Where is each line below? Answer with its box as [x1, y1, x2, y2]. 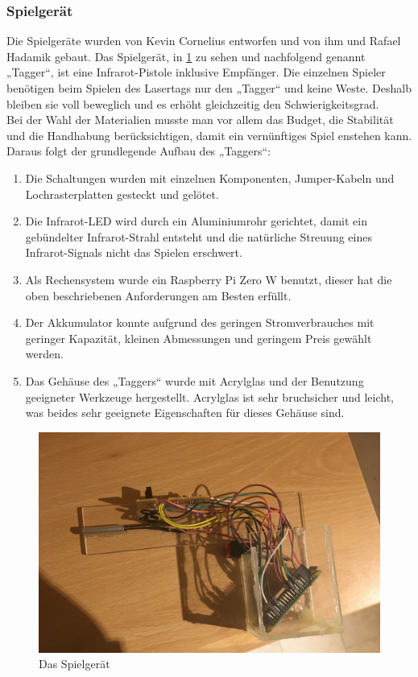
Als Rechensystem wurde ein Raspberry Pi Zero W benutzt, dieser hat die [25, 270, 392, 287]
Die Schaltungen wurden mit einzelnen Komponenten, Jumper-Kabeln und [25, 169, 395, 186]
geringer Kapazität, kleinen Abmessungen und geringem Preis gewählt [25, 329, 372, 346]
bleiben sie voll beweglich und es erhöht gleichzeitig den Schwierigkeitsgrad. [6, 95, 379, 112]
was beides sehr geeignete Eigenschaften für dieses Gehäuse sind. [25, 404, 345, 421]
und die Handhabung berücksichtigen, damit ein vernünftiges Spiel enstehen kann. [6, 126, 412, 143]
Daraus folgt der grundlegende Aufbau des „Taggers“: [6, 142, 271, 159]
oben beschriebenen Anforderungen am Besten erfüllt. [25, 287, 292, 303]
